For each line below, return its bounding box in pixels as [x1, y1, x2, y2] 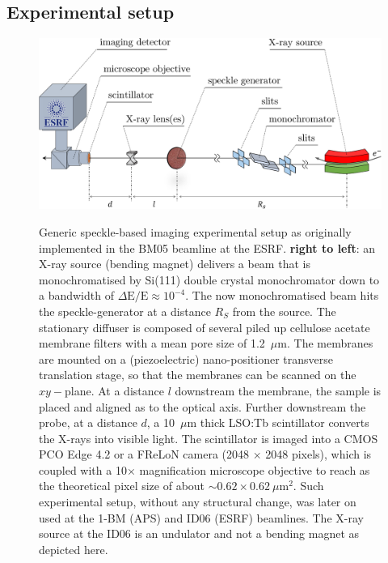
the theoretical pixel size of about [39, 477, 205, 494]
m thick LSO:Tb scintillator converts [187, 414, 369, 431]
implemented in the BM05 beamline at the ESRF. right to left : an [39, 239, 376, 256]
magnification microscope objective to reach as [139, 461, 370, 478]
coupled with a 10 [39, 461, 127, 478]
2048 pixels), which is [265, 446, 372, 463]
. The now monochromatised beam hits [185, 287, 379, 304]
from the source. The [232, 302, 336, 319]
